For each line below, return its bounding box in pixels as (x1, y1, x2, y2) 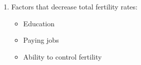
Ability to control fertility (23, 51, 102, 62)
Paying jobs (23, 35, 59, 45)
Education (23, 18, 55, 28)
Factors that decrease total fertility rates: (11, 1, 137, 11)
